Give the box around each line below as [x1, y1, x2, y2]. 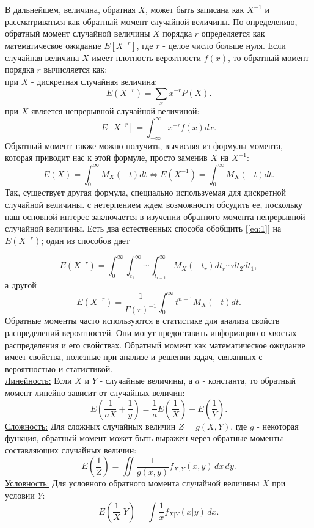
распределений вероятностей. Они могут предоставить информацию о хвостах [5, 326, 297, 339]
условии [5, 488, 35, 501]
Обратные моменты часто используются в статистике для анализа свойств [5, 314, 280, 327]
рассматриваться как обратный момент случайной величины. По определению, [5, 15, 298, 28]
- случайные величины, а [100, 374, 192, 387]
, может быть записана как [145, 3, 244, 15]
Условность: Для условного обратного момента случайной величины [5, 477, 260, 490]
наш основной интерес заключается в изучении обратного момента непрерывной [5, 210, 305, 222]
